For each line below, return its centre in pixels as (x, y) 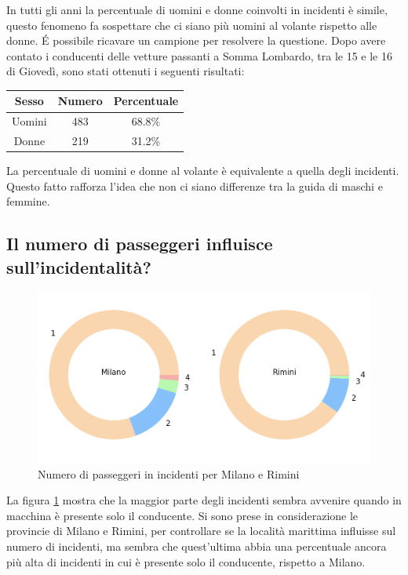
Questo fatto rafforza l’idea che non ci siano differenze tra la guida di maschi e (195, 186)
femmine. (28, 201)
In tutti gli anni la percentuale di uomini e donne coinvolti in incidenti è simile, (197, 9)
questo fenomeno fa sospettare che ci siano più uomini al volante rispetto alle (192, 25)
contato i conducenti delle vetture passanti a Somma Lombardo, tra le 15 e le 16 (199, 55)
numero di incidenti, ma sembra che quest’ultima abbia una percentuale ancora (197, 546)
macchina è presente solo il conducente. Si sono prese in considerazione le (182, 515)
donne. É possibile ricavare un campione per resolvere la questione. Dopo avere (196, 40)
